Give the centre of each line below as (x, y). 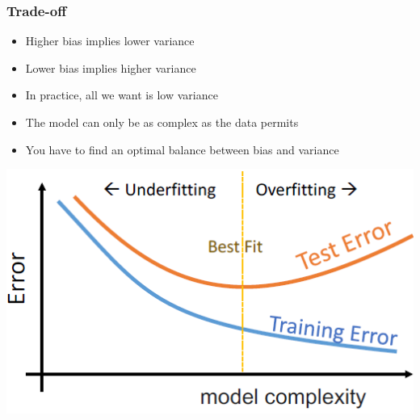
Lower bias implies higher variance (111, 67)
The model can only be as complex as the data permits (162, 122)
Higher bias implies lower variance (110, 41)
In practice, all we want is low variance (122, 95)
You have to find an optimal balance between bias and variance (182, 149)
